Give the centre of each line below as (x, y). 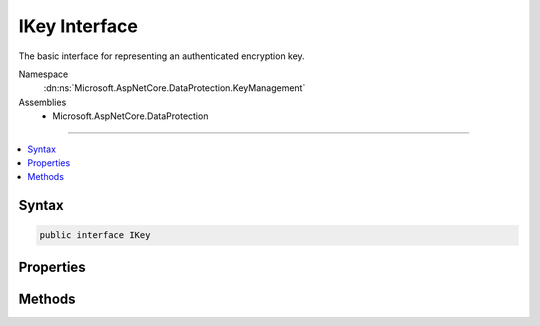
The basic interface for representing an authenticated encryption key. (161, 56)
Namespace (43, 74)
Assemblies (42, 102)
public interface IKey (95, 235)
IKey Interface (78, 26)
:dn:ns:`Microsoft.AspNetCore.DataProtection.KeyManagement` (174, 88)
